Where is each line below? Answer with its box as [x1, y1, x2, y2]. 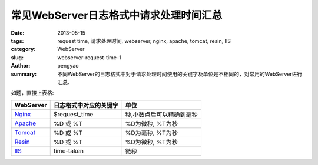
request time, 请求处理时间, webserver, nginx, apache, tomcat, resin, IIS [57, 37, 231, 44]
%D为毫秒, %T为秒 [125, 129, 178, 137]
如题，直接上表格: [11, 89, 54, 96]
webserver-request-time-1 [57, 53, 121, 61]
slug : [11, 53, 24, 61]
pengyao [57, 62, 79, 69]
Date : [11, 29, 25, 36]
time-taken [53, 147, 84, 155]
